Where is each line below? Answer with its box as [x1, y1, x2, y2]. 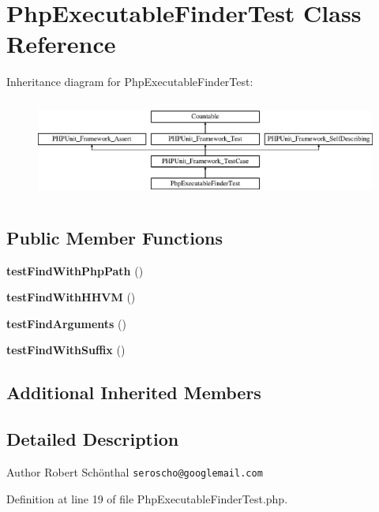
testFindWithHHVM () [6, 289, 136, 305]
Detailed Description [6, 427, 179, 451]
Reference [6, 28, 116, 60]
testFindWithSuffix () [6, 342, 126, 358]
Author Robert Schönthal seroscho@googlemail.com [6, 463, 263, 480]
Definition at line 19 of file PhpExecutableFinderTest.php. [6, 490, 288, 506]
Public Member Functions [6, 225, 223, 249]
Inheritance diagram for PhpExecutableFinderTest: [6, 73, 253, 90]
